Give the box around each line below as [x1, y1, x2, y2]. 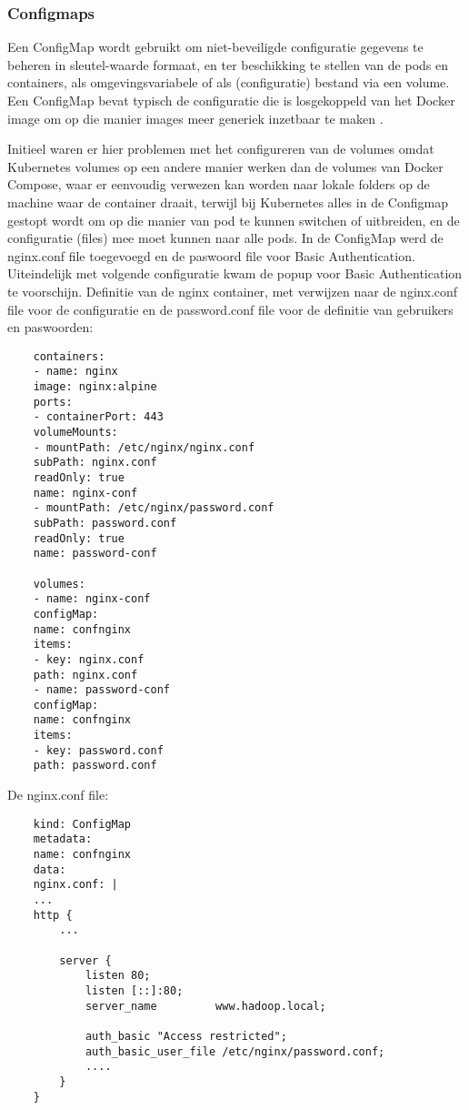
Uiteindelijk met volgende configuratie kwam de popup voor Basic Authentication [7, 264, 463, 283]
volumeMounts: [33, 426, 118, 439]
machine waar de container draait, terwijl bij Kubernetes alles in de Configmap [7, 192, 448, 211]
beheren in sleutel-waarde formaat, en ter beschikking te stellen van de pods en [7, 55, 449, 74]
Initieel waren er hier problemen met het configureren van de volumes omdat [7, 139, 434, 158]
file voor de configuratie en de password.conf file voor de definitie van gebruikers [7, 299, 454, 318]
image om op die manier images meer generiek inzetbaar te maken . [7, 108, 384, 127]
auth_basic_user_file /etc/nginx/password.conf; [85, 1044, 385, 1058]
